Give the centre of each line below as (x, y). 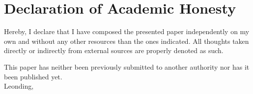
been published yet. (33, 76)
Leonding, (19, 86)
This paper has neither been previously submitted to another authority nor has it (127, 66)
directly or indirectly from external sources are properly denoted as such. (114, 50)
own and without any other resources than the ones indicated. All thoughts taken (126, 41)
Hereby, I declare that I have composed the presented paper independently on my (127, 31)
